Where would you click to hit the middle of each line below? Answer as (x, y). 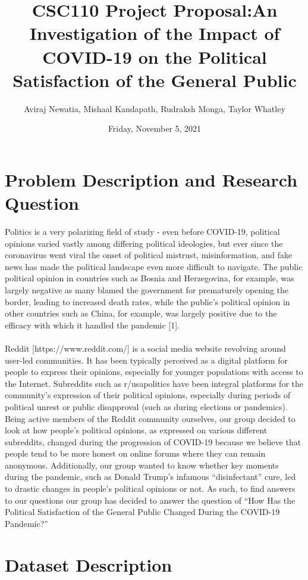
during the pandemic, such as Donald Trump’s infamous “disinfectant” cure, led (150, 477)
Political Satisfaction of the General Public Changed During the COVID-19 (142, 512)
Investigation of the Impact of (155, 33)
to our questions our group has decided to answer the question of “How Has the (150, 500)
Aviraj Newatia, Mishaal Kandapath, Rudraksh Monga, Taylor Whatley (155, 108)
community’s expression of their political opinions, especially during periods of (148, 395)
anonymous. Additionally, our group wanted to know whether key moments (142, 465)
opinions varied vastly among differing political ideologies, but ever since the (144, 243)
